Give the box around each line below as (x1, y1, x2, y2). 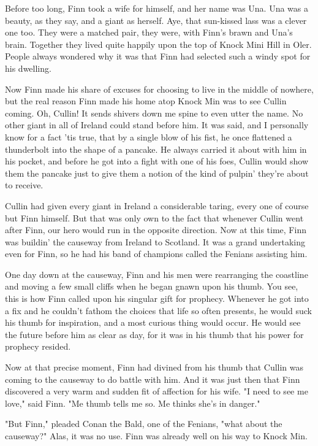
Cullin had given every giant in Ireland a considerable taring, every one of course (5, 199, 309, 212)
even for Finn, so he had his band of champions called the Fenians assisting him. (5, 247, 308, 260)
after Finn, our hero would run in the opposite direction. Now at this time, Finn (5, 223, 306, 236)
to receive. (5, 179, 44, 191)
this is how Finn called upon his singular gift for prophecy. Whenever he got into (5, 292, 309, 305)
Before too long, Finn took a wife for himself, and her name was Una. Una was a (5, 2, 308, 14)
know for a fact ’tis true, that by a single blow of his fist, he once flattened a (5, 130, 292, 143)
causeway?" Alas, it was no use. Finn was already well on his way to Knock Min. (5, 429, 308, 442)
